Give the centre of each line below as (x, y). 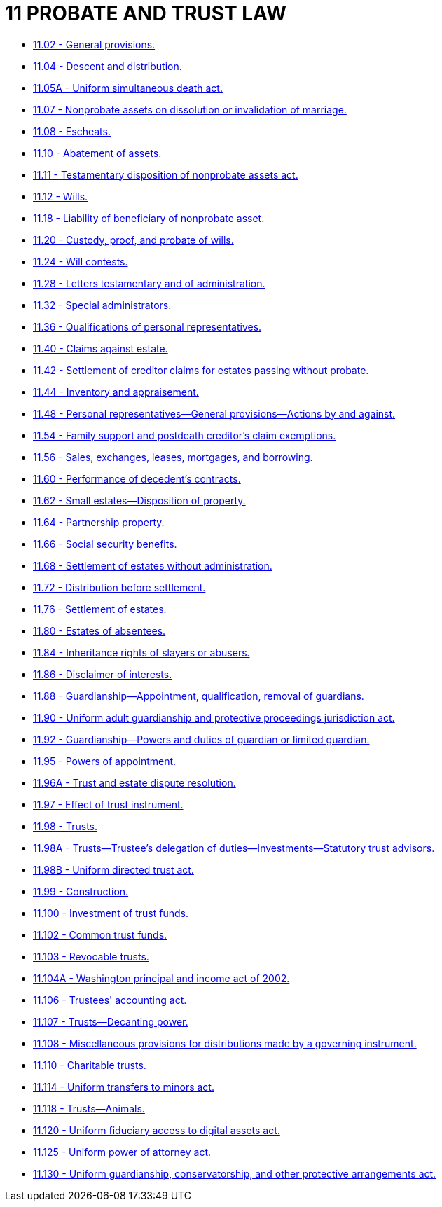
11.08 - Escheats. (72, 131)
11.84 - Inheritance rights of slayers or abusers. (141, 652)
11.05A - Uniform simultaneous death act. (128, 88)
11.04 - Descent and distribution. (108, 66)
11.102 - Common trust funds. (100, 934)
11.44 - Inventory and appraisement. (116, 392)
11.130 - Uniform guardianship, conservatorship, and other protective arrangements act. (235, 1173)
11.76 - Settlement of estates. (100, 609)
